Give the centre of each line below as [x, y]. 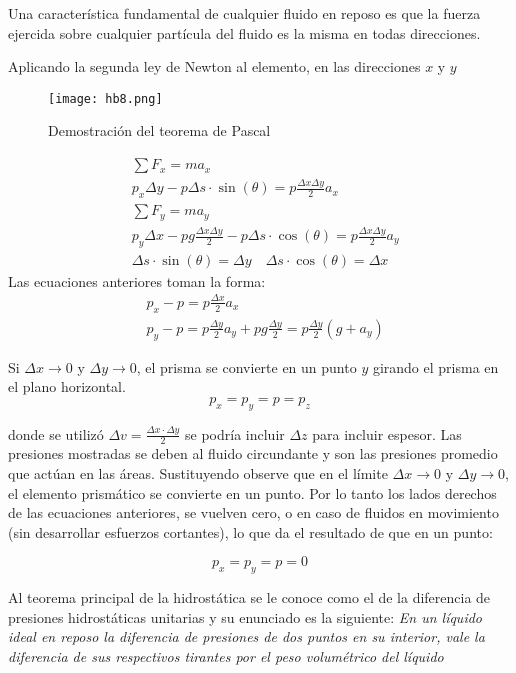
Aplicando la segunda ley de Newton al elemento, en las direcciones [214, 66]
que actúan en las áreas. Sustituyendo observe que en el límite [198, 473]
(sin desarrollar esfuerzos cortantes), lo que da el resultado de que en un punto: [250, 531]
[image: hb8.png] [105, 98]
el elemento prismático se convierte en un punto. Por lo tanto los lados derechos [252, 492]
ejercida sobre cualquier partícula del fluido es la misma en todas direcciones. [244, 32]
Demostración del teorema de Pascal [159, 130]
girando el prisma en [435, 366]
